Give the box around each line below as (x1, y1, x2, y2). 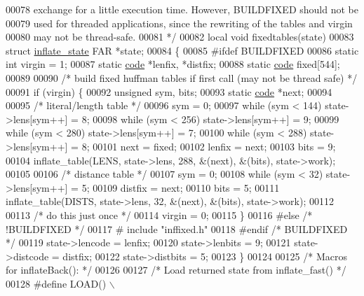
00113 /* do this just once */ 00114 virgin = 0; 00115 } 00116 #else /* (6, 207, 313, 222)
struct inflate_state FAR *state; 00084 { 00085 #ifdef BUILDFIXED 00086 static (6, 43, 359, 57)
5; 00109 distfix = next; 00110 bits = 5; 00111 (81, 180, 280, 195)
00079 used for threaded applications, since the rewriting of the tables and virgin (6, 15, 353, 30)
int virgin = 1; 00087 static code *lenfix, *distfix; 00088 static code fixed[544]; (6, 57, 340, 71)
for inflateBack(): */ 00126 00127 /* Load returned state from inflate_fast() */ (6, 262, 346, 277)
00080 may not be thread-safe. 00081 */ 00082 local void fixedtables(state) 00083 (6, 29, 354, 44)
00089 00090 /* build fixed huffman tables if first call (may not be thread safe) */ (6, 70, 358, 85)
